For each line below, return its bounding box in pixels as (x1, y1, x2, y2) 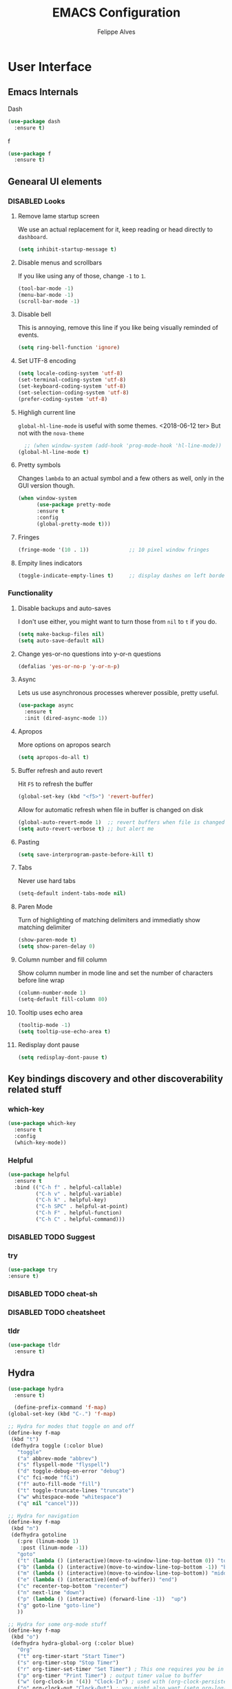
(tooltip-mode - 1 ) (17, 1022, 71, 1028)
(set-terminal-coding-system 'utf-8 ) (17, 377, 127, 384)
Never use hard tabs (17, 877, 76, 885)
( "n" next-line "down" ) (17, 1589, 85, 1596)
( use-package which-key (8, 1120, 76, 1127)
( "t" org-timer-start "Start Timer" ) (17, 1652, 126, 1659)
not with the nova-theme (17, 428, 85, 437)
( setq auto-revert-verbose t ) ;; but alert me (17, 825, 154, 832)
